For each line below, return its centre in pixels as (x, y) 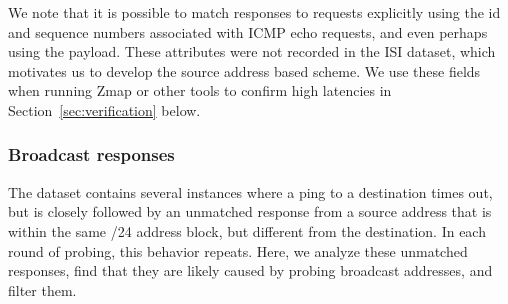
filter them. (42, 289)
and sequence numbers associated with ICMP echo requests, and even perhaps (248, 31)
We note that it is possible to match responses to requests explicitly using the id (254, 12)
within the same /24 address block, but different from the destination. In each (247, 230)
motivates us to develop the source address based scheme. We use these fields (244, 70)
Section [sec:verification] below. (104, 109)
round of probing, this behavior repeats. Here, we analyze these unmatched (238, 250)
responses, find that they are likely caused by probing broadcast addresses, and (250, 270)
